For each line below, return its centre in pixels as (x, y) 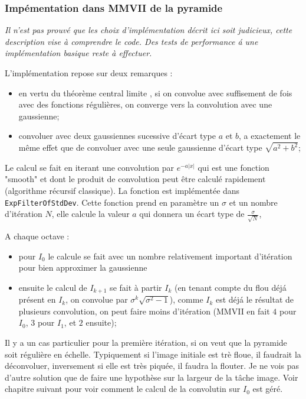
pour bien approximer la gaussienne (83, 267)
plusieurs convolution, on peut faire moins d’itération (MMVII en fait (144, 311)
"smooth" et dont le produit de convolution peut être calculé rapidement (135, 179)
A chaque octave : (37, 236)
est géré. (268, 389)
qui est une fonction (233, 167)
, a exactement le (270, 136)
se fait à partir (136, 287)
